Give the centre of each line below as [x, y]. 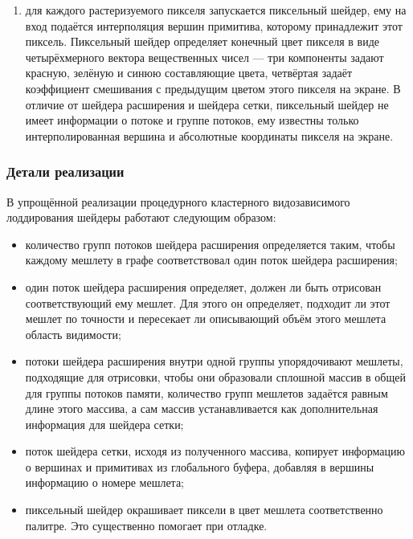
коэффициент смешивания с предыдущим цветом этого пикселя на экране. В [213, 88]
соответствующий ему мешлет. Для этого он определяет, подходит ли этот [208, 302]
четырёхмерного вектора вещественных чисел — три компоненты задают [204, 57]
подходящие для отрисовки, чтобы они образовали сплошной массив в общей [215, 376]
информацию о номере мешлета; [105, 482]
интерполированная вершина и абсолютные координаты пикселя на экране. [209, 135]
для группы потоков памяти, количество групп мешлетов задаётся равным [206, 392]
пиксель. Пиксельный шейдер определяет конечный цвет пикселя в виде [202, 41]
